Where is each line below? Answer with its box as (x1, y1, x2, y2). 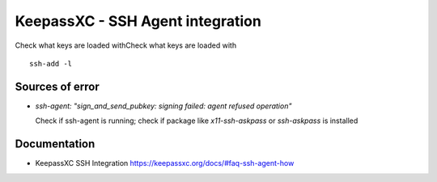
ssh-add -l (29, 59, 73, 68)
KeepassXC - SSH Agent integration (15, 12, 262, 30)
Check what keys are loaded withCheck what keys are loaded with (15, 40, 237, 50)
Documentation (15, 138, 95, 151)
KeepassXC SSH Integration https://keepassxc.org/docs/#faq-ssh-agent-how (35, 159, 295, 168)
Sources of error (15, 79, 100, 93)
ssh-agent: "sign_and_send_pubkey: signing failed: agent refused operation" (35, 101, 292, 111)
